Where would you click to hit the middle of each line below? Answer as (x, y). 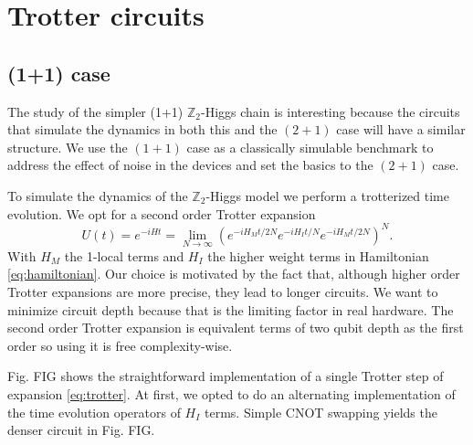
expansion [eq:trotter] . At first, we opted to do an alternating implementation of (231, 394)
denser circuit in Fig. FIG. (81, 430)
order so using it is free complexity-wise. (120, 345)
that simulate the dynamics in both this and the (142, 129)
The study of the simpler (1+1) (95, 111)
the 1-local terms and (124, 255)
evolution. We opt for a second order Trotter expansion (162, 213)
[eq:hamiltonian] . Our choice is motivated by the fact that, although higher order (234, 274)
